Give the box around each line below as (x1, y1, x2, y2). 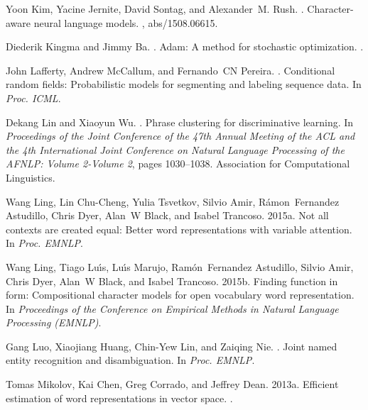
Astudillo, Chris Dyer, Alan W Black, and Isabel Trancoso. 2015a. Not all (6, 208, 329, 223)
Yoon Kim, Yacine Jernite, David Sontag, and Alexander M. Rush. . (6, 1, 304, 16)
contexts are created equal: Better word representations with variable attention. (6, 221, 352, 236)
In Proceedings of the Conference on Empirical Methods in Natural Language (6, 301, 339, 316)
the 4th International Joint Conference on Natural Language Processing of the (6, 142, 345, 157)
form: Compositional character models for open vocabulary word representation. (6, 287, 355, 302)
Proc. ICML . (6, 90, 61, 105)
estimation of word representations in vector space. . (6, 390, 233, 405)
